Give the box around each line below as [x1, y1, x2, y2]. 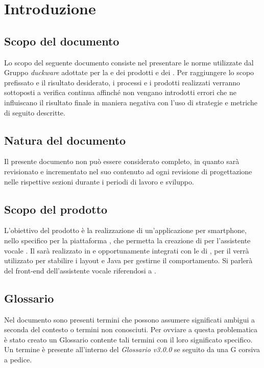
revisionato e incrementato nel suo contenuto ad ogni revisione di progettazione [4, 166, 252, 176]
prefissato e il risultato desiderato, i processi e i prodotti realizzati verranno [4, 77, 240, 87]
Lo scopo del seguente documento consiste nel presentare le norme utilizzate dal [4, 57, 254, 67]
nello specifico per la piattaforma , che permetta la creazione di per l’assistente [4, 235, 251, 245]
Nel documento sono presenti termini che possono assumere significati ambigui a [4, 314, 255, 325]
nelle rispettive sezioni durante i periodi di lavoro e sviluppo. [4, 176, 194, 187]
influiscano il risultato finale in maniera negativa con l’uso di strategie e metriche [4, 97, 257, 107]
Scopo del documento [4, 33, 119, 49]
